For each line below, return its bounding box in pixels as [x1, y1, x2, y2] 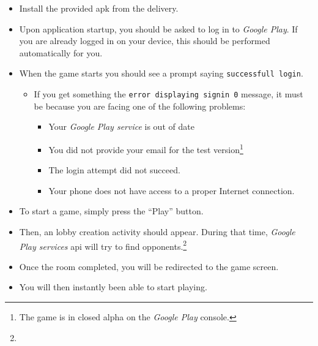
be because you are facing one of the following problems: [34, 99, 246, 112]
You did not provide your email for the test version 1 [48, 141, 243, 156]
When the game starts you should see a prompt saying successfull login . [19, 67, 303, 80]
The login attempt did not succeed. [48, 164, 180, 176]
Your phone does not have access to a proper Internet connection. [48, 184, 295, 197]
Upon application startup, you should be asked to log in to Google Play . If [19, 22, 298, 35]
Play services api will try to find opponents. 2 [19, 238, 187, 252]
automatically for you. [19, 46, 103, 59]
